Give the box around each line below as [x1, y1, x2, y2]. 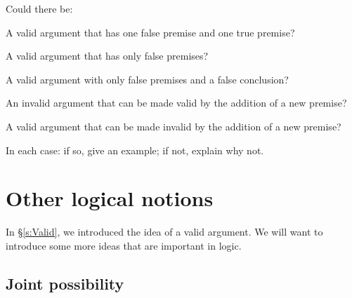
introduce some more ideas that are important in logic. [6, 238, 242, 252]
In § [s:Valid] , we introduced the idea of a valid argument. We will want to [6, 224, 323, 239]
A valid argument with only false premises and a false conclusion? [6, 72, 289, 86]
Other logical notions [6, 184, 214, 212]
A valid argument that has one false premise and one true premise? [6, 25, 295, 39]
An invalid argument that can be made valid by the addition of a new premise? [6, 95, 347, 110]
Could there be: [6, 1, 73, 15]
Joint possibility [6, 272, 124, 294]
